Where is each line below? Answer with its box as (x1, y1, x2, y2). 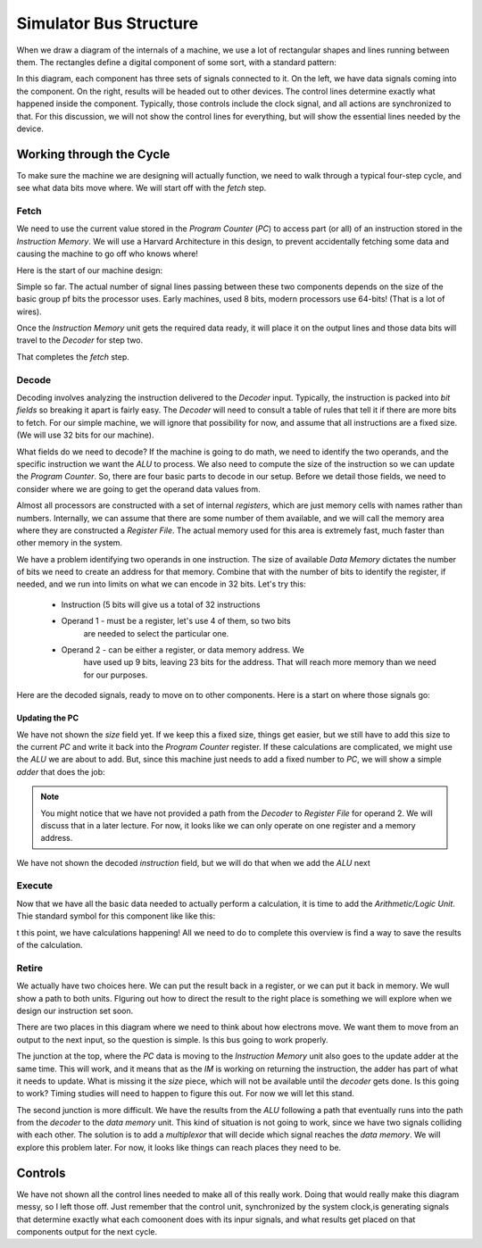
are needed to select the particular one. (83, 628, 229, 638)
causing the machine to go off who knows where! (16, 248, 198, 259)
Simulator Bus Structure (16, 13, 199, 33)
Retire (16, 961, 44, 974)
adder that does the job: (16, 766, 106, 777)
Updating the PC (16, 712, 79, 723)
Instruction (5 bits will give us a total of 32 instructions (61, 599, 261, 610)
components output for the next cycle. (16, 1226, 158, 1236)
